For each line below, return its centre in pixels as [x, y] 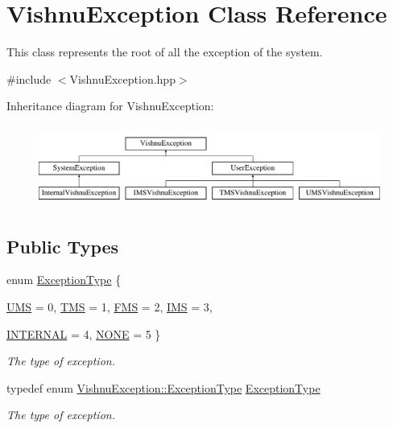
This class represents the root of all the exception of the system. [165, 52]
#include [29, 78]
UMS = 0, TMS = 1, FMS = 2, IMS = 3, [110, 307]
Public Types [63, 246]
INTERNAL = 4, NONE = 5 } [84, 333]
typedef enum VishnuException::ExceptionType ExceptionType [163, 387]
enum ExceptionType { [64, 280]
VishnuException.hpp [122, 78]
